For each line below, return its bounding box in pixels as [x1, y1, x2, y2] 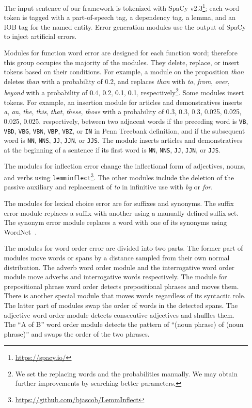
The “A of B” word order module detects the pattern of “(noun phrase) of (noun [4, 319, 244, 329]
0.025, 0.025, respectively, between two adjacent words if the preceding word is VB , [4, 116, 248, 126]
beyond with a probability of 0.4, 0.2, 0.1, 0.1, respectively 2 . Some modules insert [4, 86, 244, 98]
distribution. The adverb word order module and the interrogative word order [4, 262, 235, 272]
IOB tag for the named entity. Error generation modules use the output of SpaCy [4, 21, 246, 32]
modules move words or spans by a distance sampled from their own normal [4, 252, 230, 262]
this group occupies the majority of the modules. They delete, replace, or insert [4, 57, 239, 67]
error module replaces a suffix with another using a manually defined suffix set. [4, 207, 238, 218]
